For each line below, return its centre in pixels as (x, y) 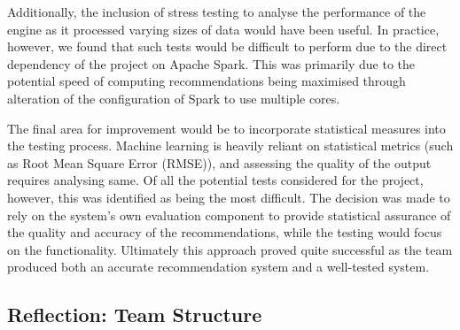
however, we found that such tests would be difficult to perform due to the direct (227, 46)
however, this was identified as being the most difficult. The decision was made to (229, 197)
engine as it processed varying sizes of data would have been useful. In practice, (223, 29)
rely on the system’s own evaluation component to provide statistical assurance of (229, 215)
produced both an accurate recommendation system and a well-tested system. (218, 267)
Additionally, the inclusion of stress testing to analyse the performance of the (217, 12)
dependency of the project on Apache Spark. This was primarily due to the (211, 63)
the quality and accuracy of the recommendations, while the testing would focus (225, 232)
